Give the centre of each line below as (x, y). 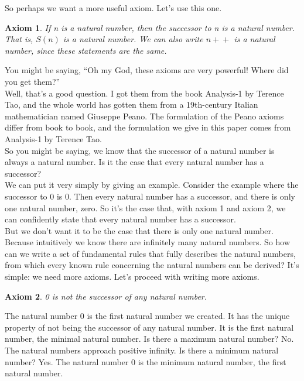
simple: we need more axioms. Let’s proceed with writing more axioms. (132, 277)
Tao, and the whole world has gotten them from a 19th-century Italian (131, 104)
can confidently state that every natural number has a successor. (120, 219)
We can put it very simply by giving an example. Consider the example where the (152, 185)
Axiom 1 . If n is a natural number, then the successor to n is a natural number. (150, 27)
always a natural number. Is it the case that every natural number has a (134, 162)
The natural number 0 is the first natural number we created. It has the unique (147, 316)
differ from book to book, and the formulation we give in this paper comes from (148, 127)
